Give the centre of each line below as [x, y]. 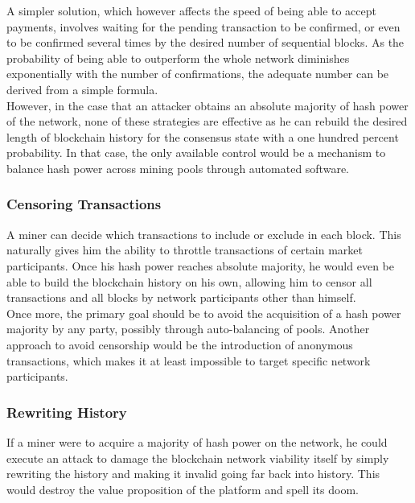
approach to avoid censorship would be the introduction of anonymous [180, 344]
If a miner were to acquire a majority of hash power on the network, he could [197, 441]
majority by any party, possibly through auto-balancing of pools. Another [188, 329]
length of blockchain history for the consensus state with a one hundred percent [203, 136]
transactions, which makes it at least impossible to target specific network [189, 360]
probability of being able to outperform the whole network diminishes [178, 58]
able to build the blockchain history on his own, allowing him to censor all [189, 281]
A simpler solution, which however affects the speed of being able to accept [191, 10]
